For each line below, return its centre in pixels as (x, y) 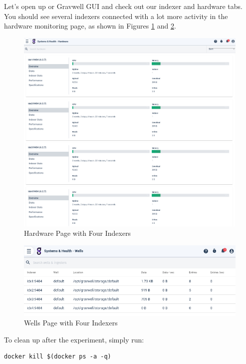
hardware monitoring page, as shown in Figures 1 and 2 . (90, 26)
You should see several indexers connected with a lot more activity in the (116, 16)
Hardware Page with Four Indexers (78, 233)
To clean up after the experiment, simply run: (74, 339)
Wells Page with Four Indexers (71, 323)
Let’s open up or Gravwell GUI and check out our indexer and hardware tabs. (123, 6)
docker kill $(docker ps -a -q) (58, 357)
